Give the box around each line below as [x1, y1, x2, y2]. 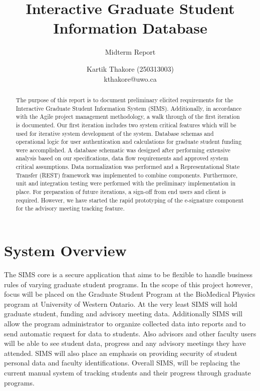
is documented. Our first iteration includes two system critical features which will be [16, 120, 236, 129]
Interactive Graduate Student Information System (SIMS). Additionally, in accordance [16, 104, 241, 112]
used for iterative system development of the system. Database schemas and [16, 129, 214, 137]
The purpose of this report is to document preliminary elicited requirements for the [16, 95, 233, 104]
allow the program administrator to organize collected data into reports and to [4, 318, 246, 328]
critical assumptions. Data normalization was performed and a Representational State [16, 162, 240, 171]
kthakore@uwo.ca [104, 73, 157, 84]
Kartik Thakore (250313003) [87, 63, 174, 74]
